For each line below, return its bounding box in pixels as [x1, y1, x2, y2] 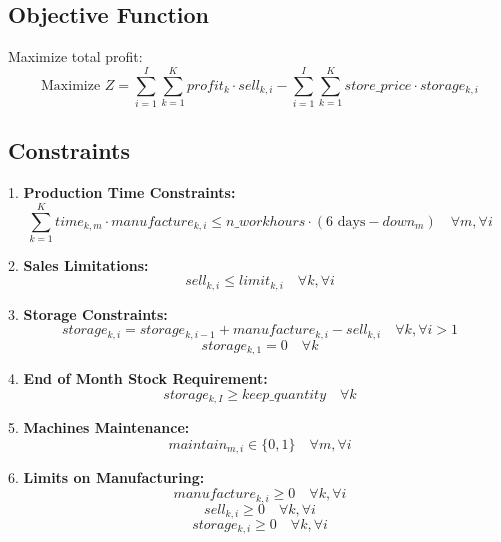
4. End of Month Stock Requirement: [8, 368, 268, 389]
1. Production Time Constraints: [8, 182, 236, 203]
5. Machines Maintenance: [8, 417, 190, 438]
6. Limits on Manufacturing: [8, 467, 205, 488]
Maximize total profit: [8, 46, 143, 67]
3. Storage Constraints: [8, 303, 168, 324]
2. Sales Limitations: [8, 254, 149, 275]
